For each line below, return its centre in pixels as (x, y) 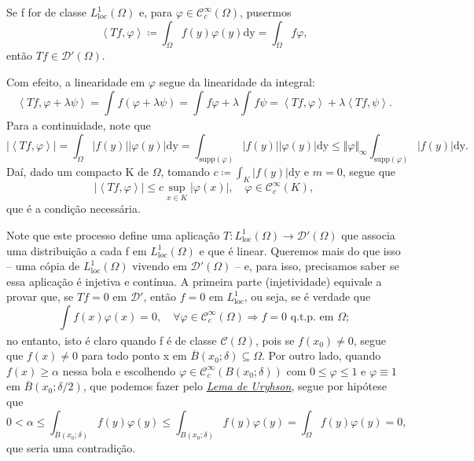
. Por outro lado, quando (321, 355)
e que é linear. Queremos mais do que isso (300, 250)
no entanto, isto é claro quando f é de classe (112, 340)
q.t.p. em (312, 317)
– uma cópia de (43, 266)
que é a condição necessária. (73, 209)
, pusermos (265, 12)
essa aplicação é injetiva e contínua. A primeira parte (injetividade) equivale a (194, 281)
